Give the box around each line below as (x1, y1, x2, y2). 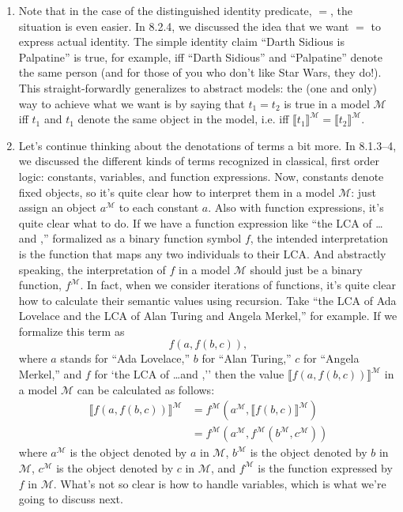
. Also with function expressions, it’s (208, 199, 384, 216)
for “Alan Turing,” (201, 350, 292, 367)
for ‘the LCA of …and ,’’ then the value (94, 366, 284, 382)
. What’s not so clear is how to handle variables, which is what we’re (53, 475, 386, 491)
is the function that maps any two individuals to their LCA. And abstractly (18, 245, 386, 262)
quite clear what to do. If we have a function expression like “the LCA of (18, 214, 372, 231)
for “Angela (303, 350, 360, 367)
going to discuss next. (18, 491, 123, 507)
